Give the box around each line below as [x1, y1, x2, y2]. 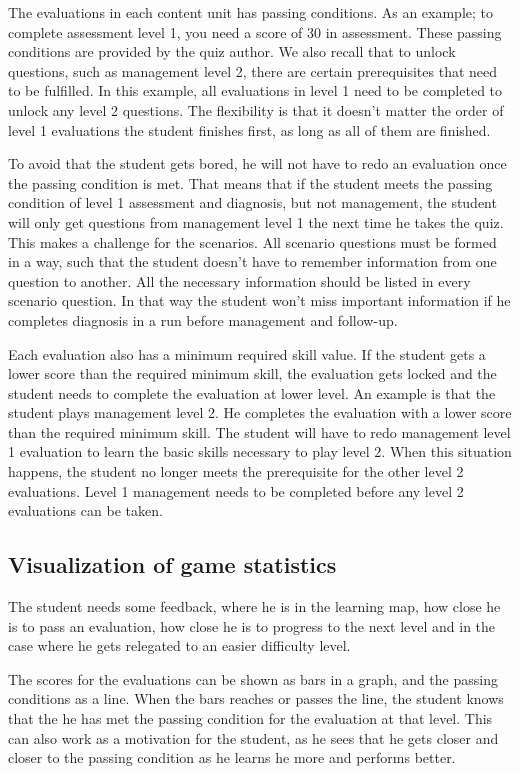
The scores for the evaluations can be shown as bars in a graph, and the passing [8, 668, 498, 689]
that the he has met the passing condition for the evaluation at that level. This [8, 708, 493, 729]
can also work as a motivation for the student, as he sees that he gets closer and [8, 727, 499, 748]
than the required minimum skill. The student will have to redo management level [8, 421, 511, 442]
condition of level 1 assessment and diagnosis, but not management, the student [8, 192, 497, 213]
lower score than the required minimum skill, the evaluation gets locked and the [8, 363, 497, 384]
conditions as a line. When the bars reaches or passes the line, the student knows [8, 688, 504, 709]
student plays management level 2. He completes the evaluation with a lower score [8, 402, 512, 423]
